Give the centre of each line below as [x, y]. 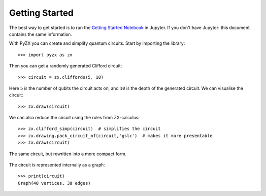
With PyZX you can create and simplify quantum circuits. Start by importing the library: [97, 43]
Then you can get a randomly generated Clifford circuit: [66, 66]
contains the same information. [41, 34]
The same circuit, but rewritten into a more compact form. [68, 154]
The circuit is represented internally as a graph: [57, 165]
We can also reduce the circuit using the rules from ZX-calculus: [74, 118]
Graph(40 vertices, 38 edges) [54, 183]
